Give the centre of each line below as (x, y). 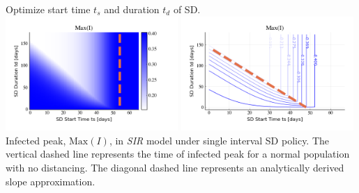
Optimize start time (48, 9)
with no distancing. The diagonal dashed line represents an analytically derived (175, 167)
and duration (132, 9)
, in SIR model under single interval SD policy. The (219, 140)
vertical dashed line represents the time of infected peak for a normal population (178, 154)
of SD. (187, 9)
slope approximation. (51, 181)
